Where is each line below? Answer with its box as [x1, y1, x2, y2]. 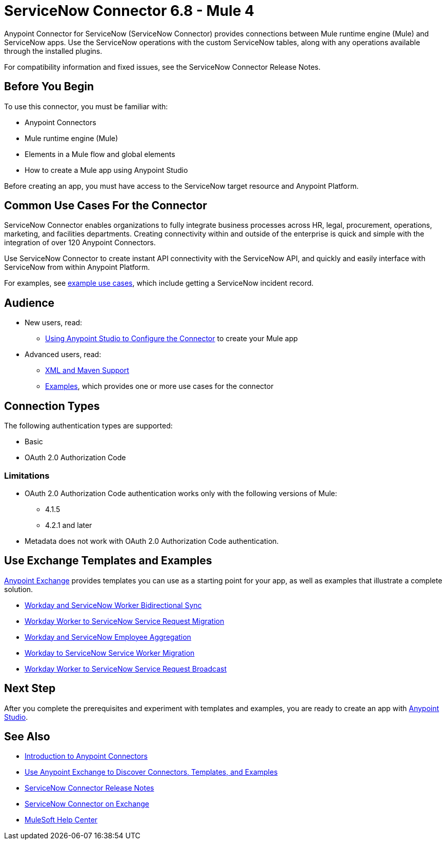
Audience [4, 296, 55, 309]
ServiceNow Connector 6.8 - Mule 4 [4, 2, 254, 19]
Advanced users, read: [25, 350, 102, 359]
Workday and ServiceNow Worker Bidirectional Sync [25, 600, 202, 610]
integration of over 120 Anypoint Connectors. [4, 238, 156, 247]
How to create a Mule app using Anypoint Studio [25, 165, 188, 174]
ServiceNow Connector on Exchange [25, 799, 150, 809]
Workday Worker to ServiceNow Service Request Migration [25, 616, 225, 625]
